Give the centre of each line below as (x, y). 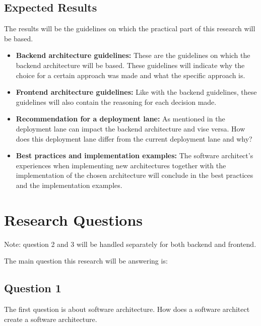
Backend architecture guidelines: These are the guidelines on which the (133, 55)
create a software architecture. (51, 319)
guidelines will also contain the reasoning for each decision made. (116, 102)
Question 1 (33, 288)
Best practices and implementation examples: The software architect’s (135, 155)
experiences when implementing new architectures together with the (121, 165)
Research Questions (74, 219)
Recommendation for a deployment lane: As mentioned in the (120, 119)
